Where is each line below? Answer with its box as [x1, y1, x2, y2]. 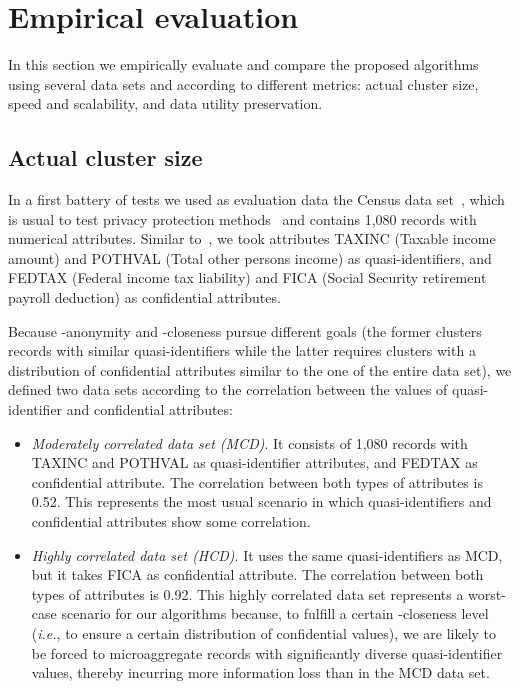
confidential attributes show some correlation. [31, 511, 311, 532]
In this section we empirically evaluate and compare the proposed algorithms [8, 54, 479, 75]
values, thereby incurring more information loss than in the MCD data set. [31, 662, 490, 683]
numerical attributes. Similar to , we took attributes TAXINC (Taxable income [8, 228, 496, 249]
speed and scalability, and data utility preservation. [8, 93, 323, 114]
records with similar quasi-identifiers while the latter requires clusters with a [8, 340, 476, 361]
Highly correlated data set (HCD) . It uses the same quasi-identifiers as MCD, [31, 544, 503, 565]
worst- [468, 583, 506, 604]
